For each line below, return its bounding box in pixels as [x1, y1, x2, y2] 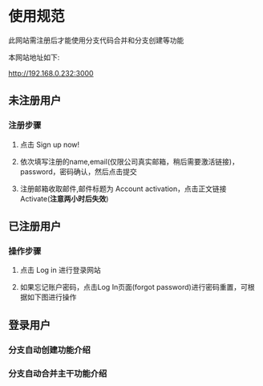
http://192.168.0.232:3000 [8, 68, 94, 78]
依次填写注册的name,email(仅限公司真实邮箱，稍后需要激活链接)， [19, 156, 239, 166]
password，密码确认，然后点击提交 [19, 166, 138, 177]
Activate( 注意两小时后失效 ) [19, 193, 109, 203]
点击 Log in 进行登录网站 [19, 266, 102, 275]
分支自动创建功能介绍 [8, 344, 91, 356]
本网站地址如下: [8, 52, 60, 62]
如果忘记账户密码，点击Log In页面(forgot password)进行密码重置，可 [19, 282, 249, 292]
